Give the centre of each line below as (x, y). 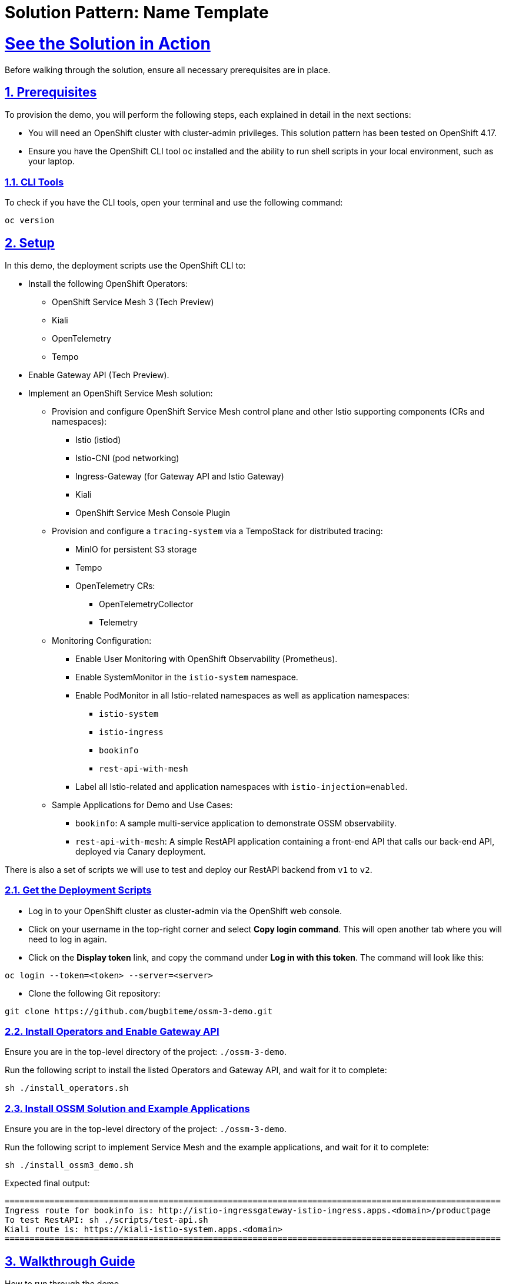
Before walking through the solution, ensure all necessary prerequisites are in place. (168, 70)
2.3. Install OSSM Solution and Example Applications (127, 1108)
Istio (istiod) (98, 439)
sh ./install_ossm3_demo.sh (69, 1165)
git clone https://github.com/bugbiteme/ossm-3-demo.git (139, 1011)
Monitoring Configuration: (102, 640)
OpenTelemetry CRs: (115, 585)
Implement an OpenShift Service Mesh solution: (121, 393)
